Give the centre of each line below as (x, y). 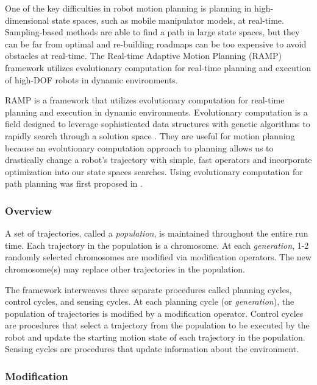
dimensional (27, 20)
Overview (29, 210)
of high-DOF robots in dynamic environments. (91, 79)
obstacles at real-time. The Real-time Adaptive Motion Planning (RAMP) (144, 56)
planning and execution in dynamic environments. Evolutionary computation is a (156, 112)
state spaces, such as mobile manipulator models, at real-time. (168, 20)
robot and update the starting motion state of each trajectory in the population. (155, 337)
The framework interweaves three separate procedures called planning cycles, (148, 289)
